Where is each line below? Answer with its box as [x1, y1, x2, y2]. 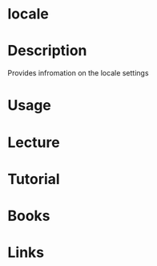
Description [7, 42, 87, 60]
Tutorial [7, 170, 61, 188]
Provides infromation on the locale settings [7, 68, 149, 78]
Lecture [7, 133, 61, 151]
